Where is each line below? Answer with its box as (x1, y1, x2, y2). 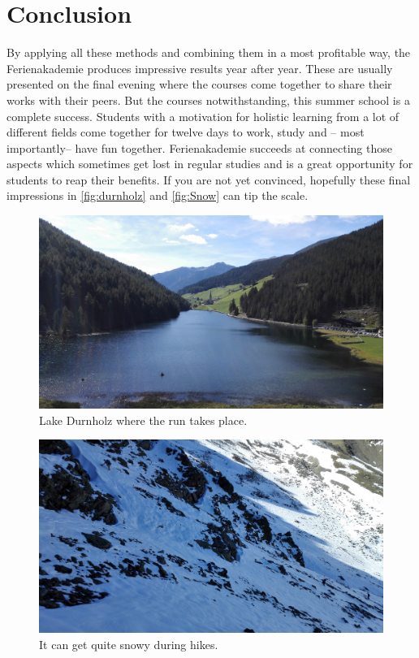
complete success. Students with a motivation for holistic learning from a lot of (6, 107, 400, 124)
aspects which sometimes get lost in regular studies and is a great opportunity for (6, 155, 413, 172)
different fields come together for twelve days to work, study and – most (6, 123, 365, 141)
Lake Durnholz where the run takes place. (39, 411, 248, 428)
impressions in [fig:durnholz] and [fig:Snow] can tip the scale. (6, 187, 309, 204)
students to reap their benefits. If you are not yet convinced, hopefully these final (6, 171, 411, 188)
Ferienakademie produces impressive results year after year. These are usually (6, 59, 393, 76)
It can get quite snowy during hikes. (39, 636, 218, 652)
